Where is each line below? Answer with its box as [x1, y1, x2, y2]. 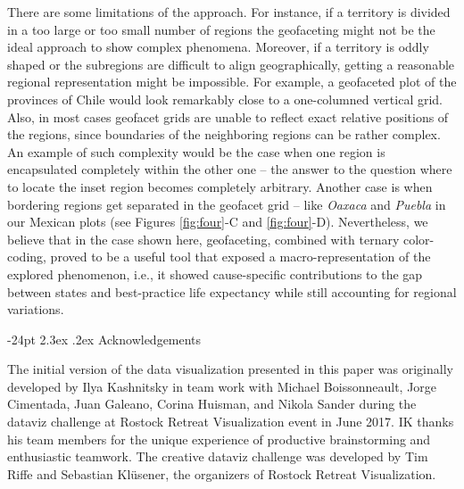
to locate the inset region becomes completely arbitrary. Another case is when [7, 177, 433, 195]
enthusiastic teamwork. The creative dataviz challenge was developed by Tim [7, 447, 428, 466]
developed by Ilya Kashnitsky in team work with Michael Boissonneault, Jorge [7, 377, 437, 395]
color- [402, 229, 435, 248]
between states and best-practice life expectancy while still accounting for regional [7, 282, 457, 301]
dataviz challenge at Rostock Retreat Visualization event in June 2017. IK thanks [7, 412, 454, 431]
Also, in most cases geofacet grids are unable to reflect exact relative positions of [7, 107, 449, 126]
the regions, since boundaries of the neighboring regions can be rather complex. [7, 125, 441, 144]
